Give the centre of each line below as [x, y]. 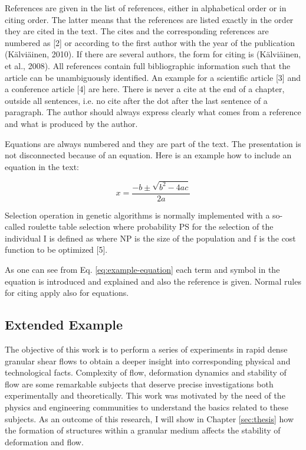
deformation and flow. [44, 441]
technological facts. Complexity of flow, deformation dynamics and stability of [146, 372]
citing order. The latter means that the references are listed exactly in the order [149, 19]
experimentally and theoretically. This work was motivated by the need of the [145, 395]
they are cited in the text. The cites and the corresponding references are [137, 31]
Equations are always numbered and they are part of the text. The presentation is [153, 143]
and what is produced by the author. [71, 123]
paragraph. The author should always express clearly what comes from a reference [153, 112]
